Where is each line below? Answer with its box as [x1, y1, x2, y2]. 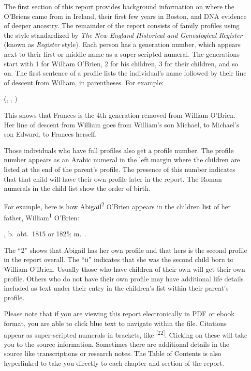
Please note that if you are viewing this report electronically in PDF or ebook [4, 309, 235, 319]
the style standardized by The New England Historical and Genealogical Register [4, 30, 243, 40]
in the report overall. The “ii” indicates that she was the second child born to [4, 254, 234, 264]
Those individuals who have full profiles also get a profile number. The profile [4, 145, 234, 155]
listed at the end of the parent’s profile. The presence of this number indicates [4, 164, 236, 174]
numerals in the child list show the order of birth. [4, 183, 150, 193]
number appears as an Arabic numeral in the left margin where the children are [4, 155, 240, 165]
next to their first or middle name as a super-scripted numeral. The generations [4, 48, 240, 59]
